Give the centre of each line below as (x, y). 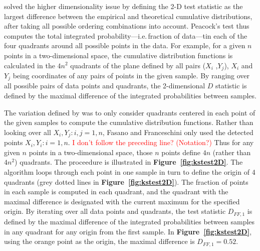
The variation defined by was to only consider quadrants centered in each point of (130, 112)
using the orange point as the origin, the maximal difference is (99, 241)
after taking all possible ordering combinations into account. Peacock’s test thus (127, 26)
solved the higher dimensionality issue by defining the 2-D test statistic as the (123, 6)
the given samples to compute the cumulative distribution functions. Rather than (129, 122)
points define (181, 152)
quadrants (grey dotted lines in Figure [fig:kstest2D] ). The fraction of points (126, 181)
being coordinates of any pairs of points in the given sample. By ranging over (131, 76)
